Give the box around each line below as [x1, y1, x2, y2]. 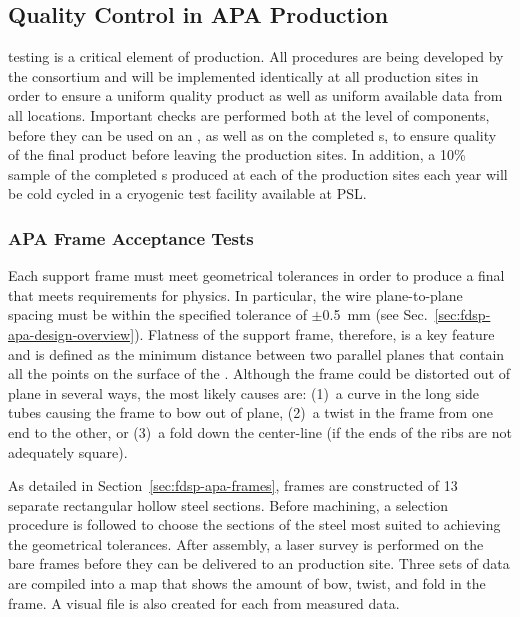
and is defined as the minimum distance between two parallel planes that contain [8, 343, 505, 364]
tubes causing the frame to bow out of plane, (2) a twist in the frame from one [8, 402, 493, 423]
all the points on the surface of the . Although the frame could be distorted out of [8, 363, 511, 384]
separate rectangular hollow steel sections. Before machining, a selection [8, 494, 449, 515]
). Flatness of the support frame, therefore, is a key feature [134, 323, 495, 344]
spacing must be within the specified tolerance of [8, 304, 307, 325]
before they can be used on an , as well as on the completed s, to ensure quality [8, 124, 497, 145]
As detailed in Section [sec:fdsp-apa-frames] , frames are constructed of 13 [8, 475, 458, 496]
